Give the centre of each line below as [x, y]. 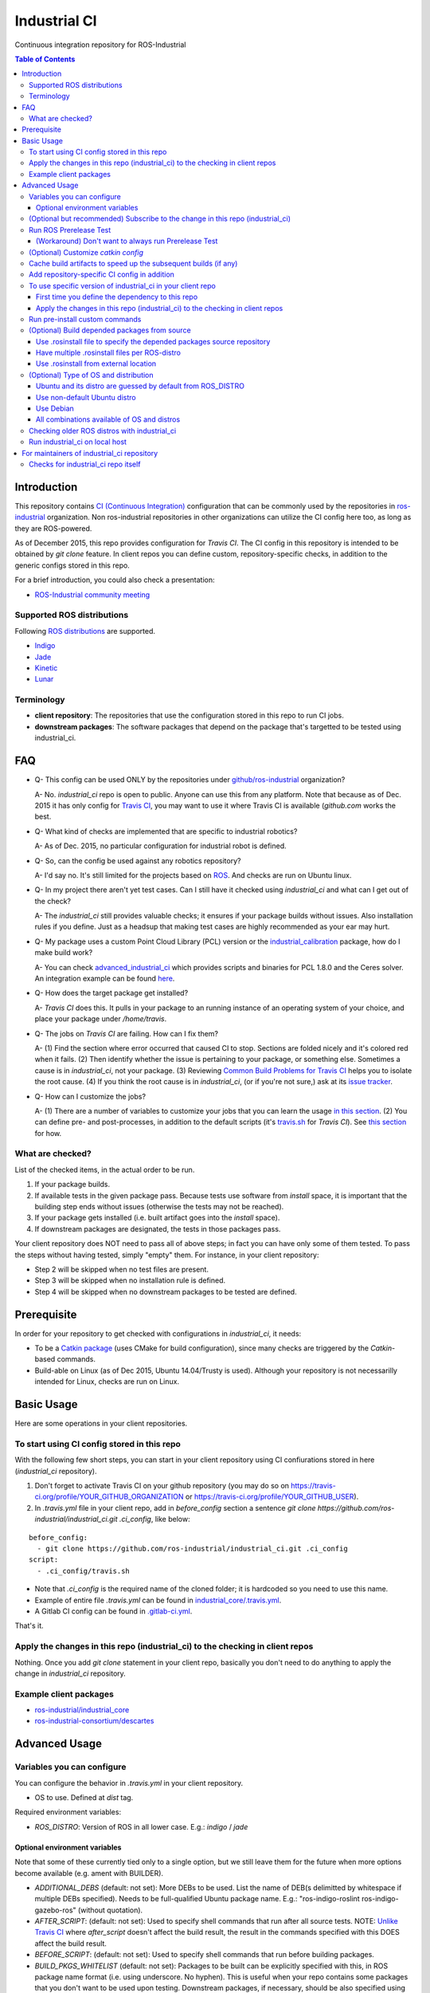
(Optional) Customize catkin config [86, 252]
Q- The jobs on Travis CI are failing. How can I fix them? [127, 1033]
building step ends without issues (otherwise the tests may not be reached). [159, 1207]
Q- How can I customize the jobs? [90, 1096]
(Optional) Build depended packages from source [110, 330]
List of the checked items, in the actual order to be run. [105, 1169]
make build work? [64, 953]
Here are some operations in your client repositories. [101, 1424]
